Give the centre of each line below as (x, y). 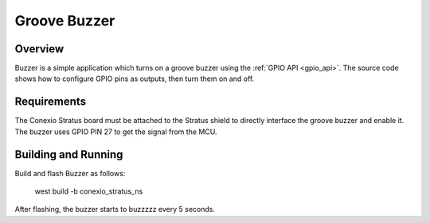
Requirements (51, 102)
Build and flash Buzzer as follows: (70, 173)
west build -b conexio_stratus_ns (89, 191)
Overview (39, 49)
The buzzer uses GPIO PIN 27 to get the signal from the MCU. (116, 132)
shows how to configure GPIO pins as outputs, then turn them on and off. (135, 79)
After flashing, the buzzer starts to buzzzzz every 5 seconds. (115, 210)
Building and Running (69, 154)
